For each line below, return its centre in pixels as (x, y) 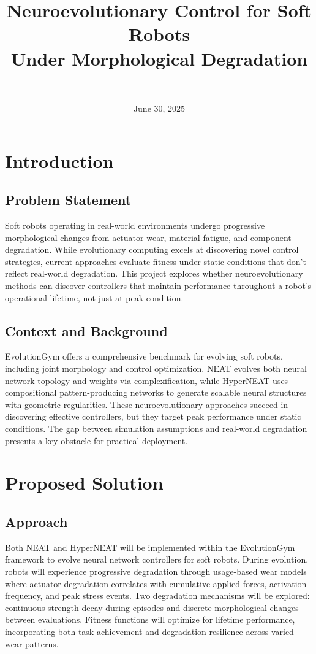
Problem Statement (68, 200)
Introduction (59, 160)
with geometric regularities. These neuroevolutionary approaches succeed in (147, 404)
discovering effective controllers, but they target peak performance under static (153, 416)
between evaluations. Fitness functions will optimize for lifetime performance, (150, 619)
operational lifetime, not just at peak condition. (94, 297)
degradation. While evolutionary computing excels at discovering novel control (152, 249)
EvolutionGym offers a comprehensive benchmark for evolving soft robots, (144, 356)
